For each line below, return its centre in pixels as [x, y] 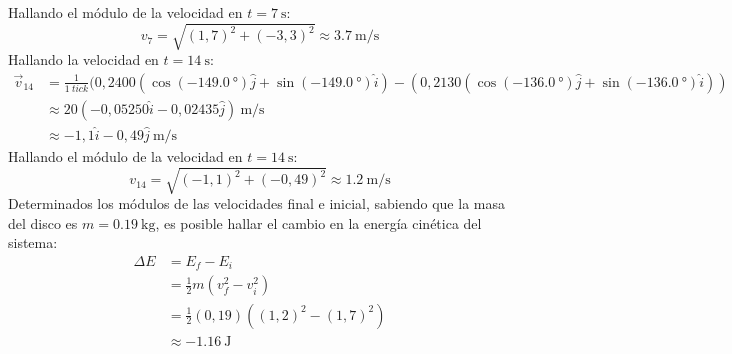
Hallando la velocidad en [83, 59]
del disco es [43, 222]
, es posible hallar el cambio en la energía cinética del [318, 222]
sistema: [33, 242]
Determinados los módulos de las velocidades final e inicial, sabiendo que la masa [256, 203]
